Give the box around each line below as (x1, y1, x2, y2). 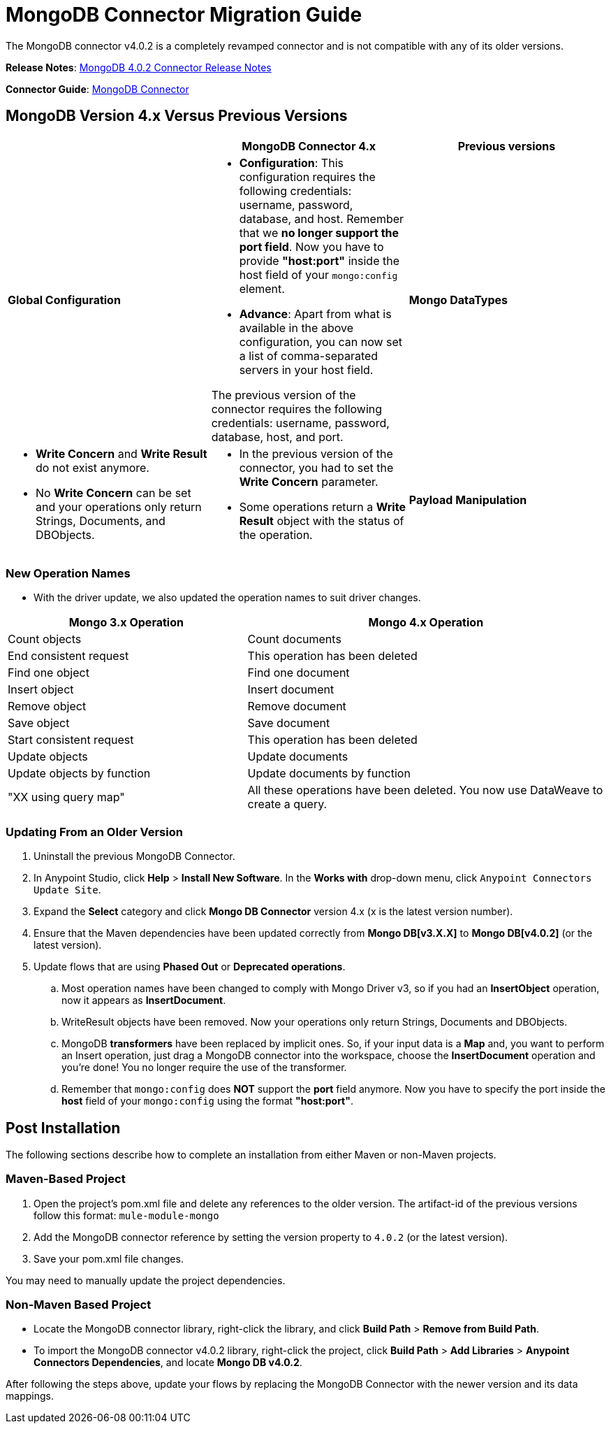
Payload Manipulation (408, 492, 527, 507)
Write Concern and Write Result (36, 446, 207, 461)
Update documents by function (247, 766, 411, 781)
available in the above (239, 320, 353, 335)
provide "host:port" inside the (239, 253, 399, 268)
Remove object (8, 699, 87, 714)
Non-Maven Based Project (6, 1298, 152, 1312)
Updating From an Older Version (6, 824, 183, 839)
